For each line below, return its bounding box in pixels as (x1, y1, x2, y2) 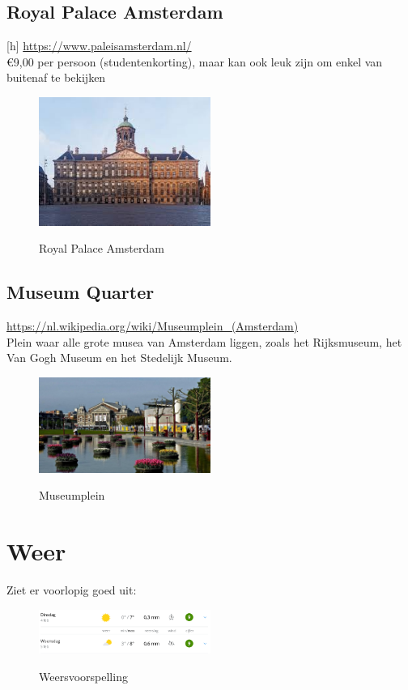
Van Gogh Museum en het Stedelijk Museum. (6, 349, 232, 366)
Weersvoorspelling (39, 667, 128, 684)
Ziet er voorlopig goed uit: (6, 581, 137, 598)
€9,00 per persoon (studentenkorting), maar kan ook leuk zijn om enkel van (6, 53, 383, 70)
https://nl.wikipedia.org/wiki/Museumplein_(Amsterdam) (6, 317, 299, 334)
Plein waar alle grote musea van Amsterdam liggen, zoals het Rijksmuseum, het (6, 333, 402, 350)
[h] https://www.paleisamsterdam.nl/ (6, 37, 192, 54)
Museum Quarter (6, 279, 155, 305)
